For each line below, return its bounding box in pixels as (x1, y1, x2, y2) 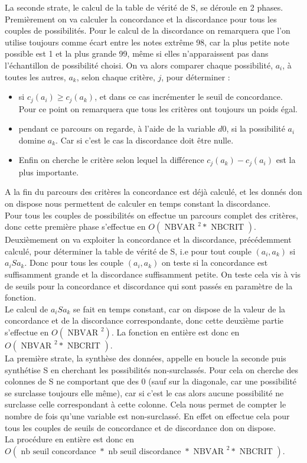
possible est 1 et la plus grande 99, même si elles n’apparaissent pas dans (5, 47, 269, 60)
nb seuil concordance (21, 447, 96, 456)
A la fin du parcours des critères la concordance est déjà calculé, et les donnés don (5, 185, 302, 198)
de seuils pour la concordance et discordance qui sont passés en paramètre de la (5, 279, 293, 292)
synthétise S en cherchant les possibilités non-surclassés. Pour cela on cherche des (5, 363, 298, 376)
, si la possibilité (226, 122, 285, 135)
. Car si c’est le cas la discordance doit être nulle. (55, 133, 234, 146)
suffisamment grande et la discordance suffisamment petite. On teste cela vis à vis (5, 268, 301, 280)
